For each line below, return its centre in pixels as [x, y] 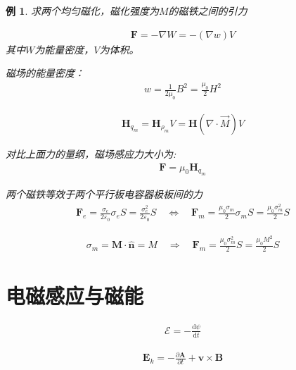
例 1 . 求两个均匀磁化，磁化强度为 [82, 11]
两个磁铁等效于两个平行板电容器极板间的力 [104, 193]
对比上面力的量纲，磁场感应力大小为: [91, 153]
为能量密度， [64, 49]
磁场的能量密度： [45, 73]
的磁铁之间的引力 [208, 11]
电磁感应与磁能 [75, 295]
